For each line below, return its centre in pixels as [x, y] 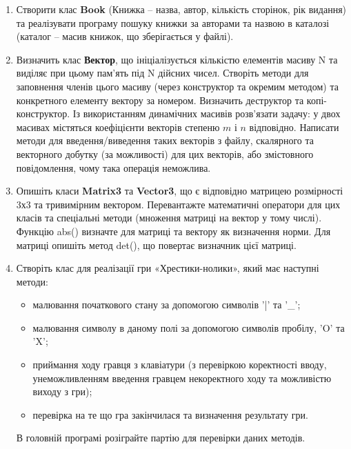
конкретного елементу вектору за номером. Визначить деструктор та [160, 100]
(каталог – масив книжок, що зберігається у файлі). [125, 36]
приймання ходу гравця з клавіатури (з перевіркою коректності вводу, [180, 365]
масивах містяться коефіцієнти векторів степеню [118, 127]
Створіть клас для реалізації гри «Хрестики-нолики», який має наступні [168, 268]
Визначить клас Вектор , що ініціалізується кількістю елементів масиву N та [177, 59]
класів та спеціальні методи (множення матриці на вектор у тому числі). [169, 218]
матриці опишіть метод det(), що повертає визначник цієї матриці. [156, 245]
